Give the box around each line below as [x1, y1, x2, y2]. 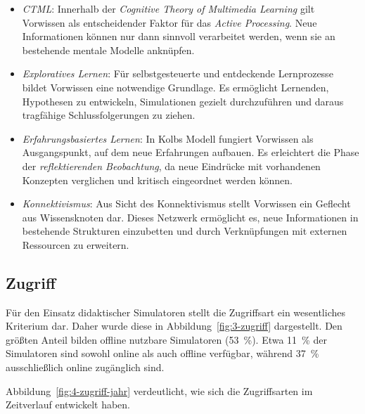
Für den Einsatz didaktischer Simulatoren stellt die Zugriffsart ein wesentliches [6, 304, 345, 319]
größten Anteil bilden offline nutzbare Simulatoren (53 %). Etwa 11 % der [6, 332, 327, 347]
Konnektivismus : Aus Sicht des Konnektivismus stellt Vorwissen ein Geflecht [22, 196, 351, 211]
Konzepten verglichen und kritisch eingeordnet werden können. [22, 172, 293, 187]
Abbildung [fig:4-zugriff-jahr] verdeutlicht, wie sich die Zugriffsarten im [6, 383, 313, 398]
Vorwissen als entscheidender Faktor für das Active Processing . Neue [22, 15, 317, 30]
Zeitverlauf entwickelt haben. [6, 397, 130, 412]
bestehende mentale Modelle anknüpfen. [22, 42, 195, 57]
